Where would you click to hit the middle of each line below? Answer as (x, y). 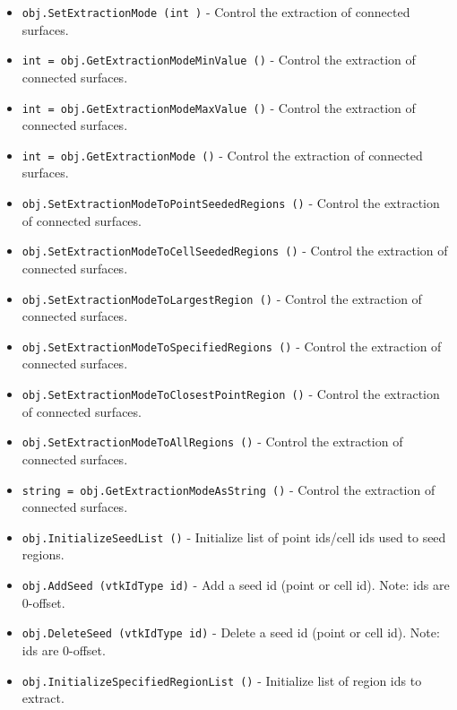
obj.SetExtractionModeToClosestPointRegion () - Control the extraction (231, 394)
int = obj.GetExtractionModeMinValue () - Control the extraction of (219, 60)
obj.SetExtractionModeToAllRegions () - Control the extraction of (212, 442)
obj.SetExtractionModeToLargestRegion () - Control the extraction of (222, 298)
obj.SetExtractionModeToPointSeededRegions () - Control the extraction (231, 203)
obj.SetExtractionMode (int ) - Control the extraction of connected (216, 12)
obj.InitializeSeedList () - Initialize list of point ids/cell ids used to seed (234, 537)
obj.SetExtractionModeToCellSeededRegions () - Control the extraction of (235, 251)
